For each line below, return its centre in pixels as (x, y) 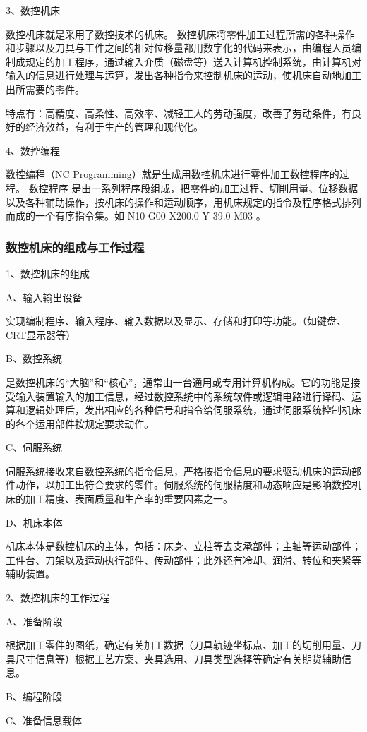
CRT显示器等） (41, 334)
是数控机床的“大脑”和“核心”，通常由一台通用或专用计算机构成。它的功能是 (178, 382)
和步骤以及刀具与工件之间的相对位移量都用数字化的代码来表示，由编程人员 (179, 48)
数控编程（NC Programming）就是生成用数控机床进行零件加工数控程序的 (173, 174)
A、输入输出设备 (44, 297)
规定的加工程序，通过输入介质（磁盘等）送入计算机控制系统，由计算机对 (193, 61)
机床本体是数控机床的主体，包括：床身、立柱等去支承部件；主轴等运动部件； (183, 546)
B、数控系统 (34, 358)
